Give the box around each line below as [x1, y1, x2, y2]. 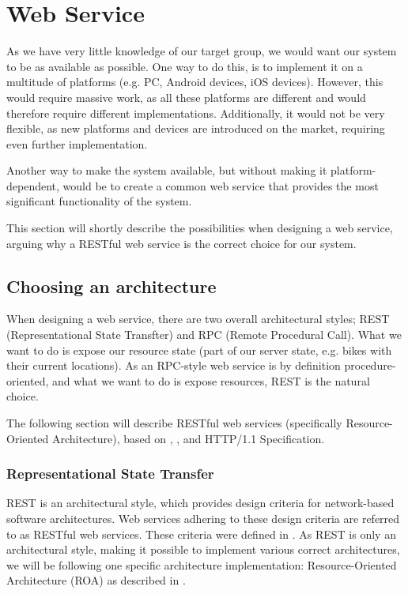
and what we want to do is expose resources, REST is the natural [51, 372, 370, 389]
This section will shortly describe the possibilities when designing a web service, [6, 220, 393, 236]
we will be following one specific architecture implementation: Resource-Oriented [6, 556, 397, 573]
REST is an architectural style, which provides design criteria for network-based [6, 494, 395, 511]
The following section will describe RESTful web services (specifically [6, 415, 342, 431]
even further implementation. [6, 135, 148, 152]
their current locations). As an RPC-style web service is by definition [6, 357, 341, 374]
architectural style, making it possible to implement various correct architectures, [6, 541, 400, 558]
